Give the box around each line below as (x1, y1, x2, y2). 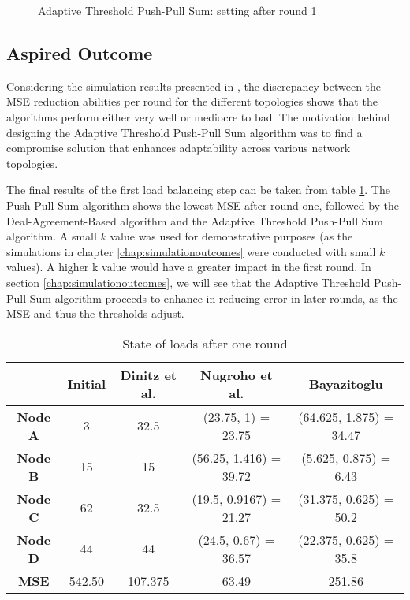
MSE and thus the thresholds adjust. (6, 305, 184, 322)
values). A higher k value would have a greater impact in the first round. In (6, 259, 371, 275)
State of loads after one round (122, 334, 288, 352)
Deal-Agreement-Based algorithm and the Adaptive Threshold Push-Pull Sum (6, 212, 383, 229)
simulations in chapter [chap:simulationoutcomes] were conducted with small (6, 243, 376, 259)
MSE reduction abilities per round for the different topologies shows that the (6, 93, 378, 110)
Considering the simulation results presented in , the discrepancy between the (6, 77, 382, 94)
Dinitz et (120, 365, 177, 384)
